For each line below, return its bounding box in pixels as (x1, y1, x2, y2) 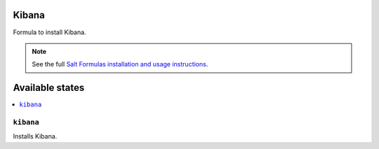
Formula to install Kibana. (13, 28, 87, 36)
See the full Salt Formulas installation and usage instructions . (32, 60, 208, 69)
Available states (13, 82, 85, 94)
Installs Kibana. (13, 132, 58, 141)
